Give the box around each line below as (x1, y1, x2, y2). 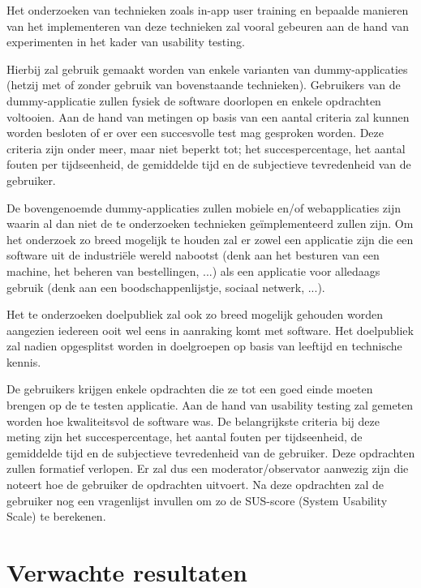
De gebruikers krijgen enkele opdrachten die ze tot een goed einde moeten (6, 380, 373, 397)
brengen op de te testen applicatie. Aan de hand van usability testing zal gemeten (6, 397, 414, 414)
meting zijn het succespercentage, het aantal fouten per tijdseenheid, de (6, 428, 363, 445)
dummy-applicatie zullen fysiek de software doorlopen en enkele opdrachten (6, 92, 381, 109)
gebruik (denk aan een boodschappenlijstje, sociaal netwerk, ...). (6, 278, 325, 295)
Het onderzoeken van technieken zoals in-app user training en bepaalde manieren (6, 2, 409, 18)
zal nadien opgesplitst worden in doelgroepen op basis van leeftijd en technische (6, 337, 402, 354)
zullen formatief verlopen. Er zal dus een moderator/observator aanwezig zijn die (6, 460, 409, 477)
